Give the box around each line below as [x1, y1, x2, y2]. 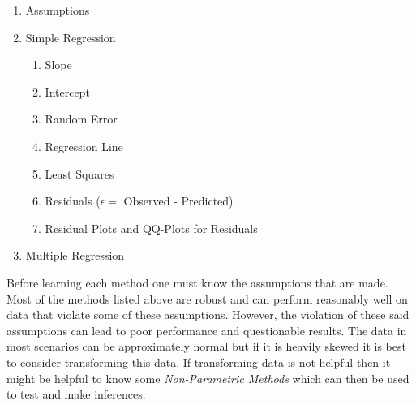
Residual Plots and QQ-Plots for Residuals [45, 219, 258, 236]
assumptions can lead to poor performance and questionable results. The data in [6, 321, 407, 338]
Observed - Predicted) [123, 192, 234, 209]
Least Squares [45, 165, 114, 182]
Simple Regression [25, 28, 116, 45]
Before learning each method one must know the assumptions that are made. [6, 274, 388, 291]
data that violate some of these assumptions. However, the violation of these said [6, 306, 410, 323]
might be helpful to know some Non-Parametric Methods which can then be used [6, 369, 410, 386]
